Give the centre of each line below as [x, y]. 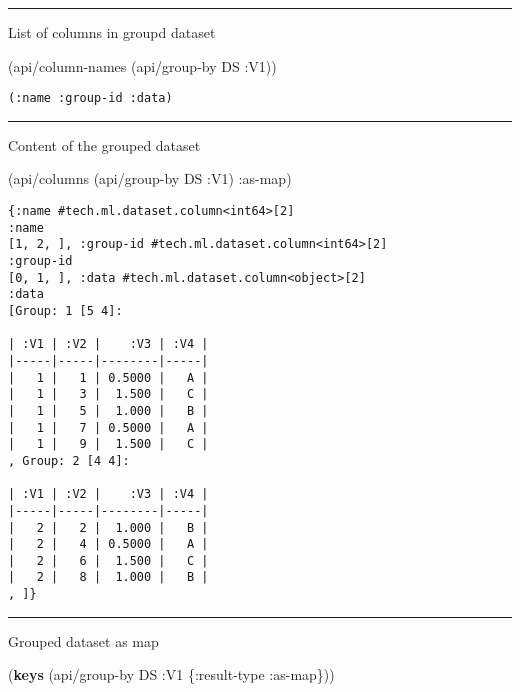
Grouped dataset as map [83, 640]
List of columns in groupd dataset [112, 32]
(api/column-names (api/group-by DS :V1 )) [142, 65]
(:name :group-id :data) [90, 98]
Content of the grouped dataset [104, 144]
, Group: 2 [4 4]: [69, 460]
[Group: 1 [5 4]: [65, 310]
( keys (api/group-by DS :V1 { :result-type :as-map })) [171, 674]
